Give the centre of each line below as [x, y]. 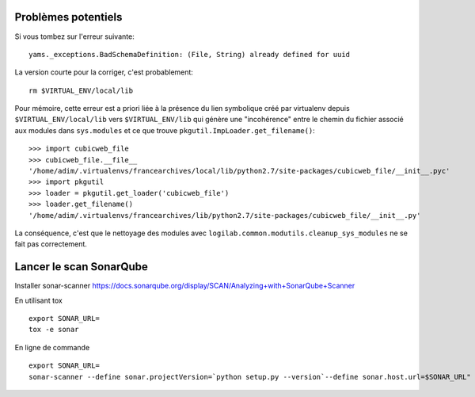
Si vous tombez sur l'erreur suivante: [74, 36]
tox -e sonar [54, 330]
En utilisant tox [38, 300]
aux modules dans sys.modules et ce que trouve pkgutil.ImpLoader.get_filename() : [165, 130]
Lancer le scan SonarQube [81, 267]
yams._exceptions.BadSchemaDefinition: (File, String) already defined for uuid [190, 54]
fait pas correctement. [51, 244]
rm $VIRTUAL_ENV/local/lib [81, 90]
